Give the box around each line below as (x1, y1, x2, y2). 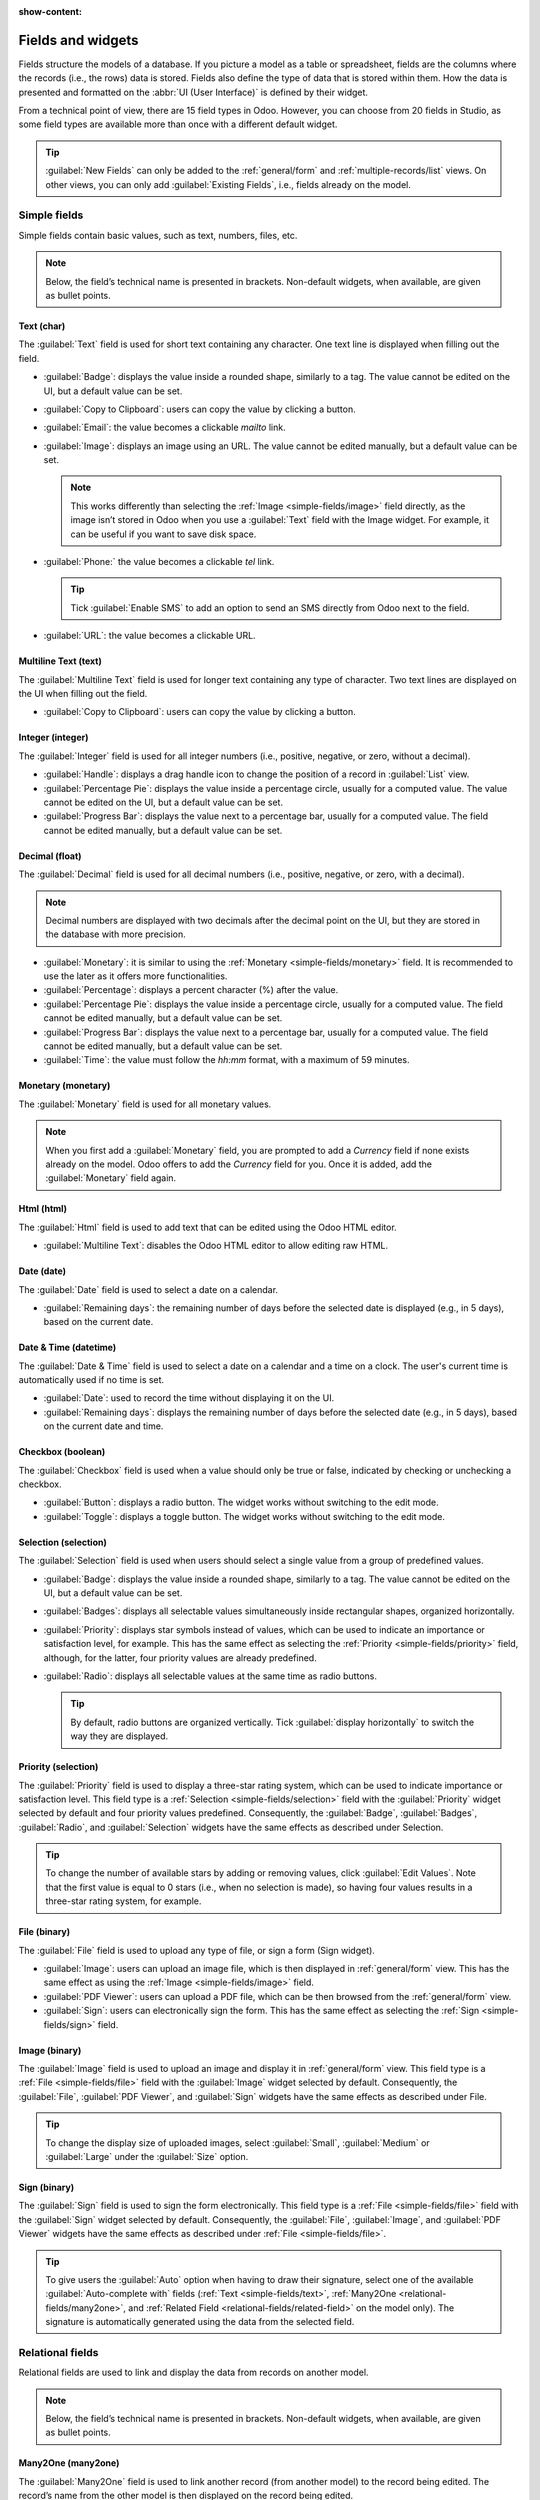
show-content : (18, 6, 82, 17)
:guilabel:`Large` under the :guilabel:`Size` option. (45, 2150, 249, 2162)
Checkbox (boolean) (18, 1446, 106, 1458)
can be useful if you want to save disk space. (70, 528, 257, 540)
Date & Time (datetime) (18, 1341, 117, 1354)
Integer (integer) (18, 731, 89, 744)
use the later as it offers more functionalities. (43, 970, 228, 982)
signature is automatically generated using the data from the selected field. (45, 2316, 355, 2328)
